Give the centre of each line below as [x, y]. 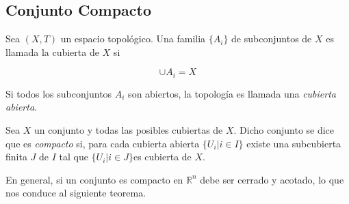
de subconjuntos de [272, 39]
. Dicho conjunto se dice [284, 130]
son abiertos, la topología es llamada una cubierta [232, 93]
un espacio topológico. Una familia [133, 39]
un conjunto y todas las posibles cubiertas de [128, 130]
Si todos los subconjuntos [59, 93]
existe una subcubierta [294, 143]
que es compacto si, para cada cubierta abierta [103, 143]
